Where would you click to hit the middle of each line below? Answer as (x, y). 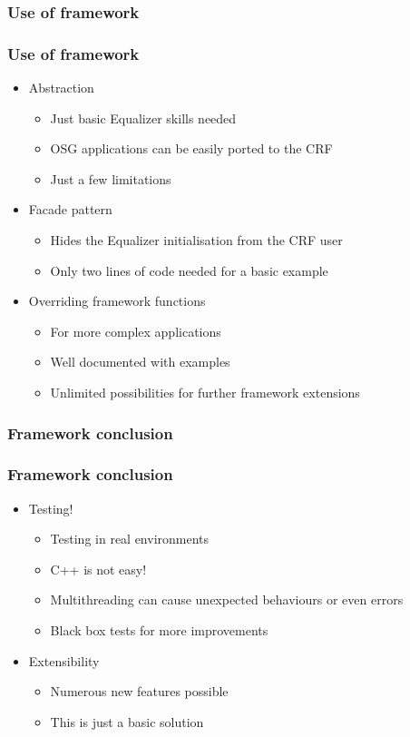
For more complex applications (136, 331)
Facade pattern (70, 209)
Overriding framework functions (117, 301)
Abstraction (61, 88)
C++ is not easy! (98, 569)
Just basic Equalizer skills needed (143, 118)
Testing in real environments (130, 539)
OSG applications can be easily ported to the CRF (191, 148)
